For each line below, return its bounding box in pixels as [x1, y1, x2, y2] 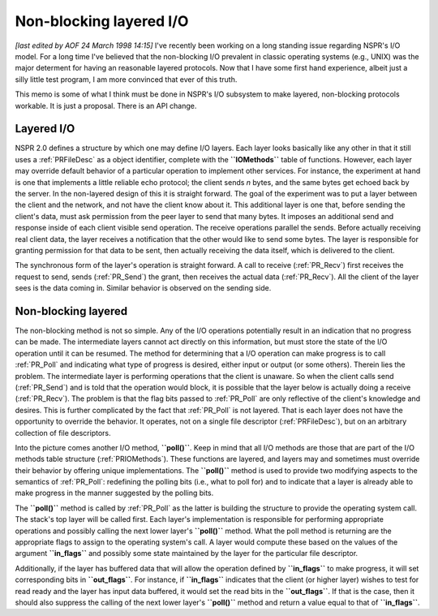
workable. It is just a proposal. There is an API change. [15, 101, 197, 110]
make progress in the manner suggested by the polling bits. [15, 488, 214, 498]
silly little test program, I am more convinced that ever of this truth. [15, 74, 238, 84]
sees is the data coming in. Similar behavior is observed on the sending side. [15, 283, 272, 293]
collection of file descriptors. [15, 428, 111, 437]
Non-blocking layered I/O [15, 12, 189, 30]
